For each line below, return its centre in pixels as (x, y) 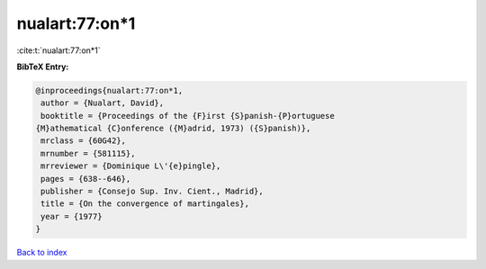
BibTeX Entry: (43, 67)
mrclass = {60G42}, (83, 141)
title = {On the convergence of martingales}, (145, 204)
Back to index (42, 253)
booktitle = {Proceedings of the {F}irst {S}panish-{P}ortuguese (188, 116)
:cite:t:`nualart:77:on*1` (58, 50)
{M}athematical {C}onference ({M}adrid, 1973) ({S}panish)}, (173, 129)
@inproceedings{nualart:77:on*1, (109, 90)
